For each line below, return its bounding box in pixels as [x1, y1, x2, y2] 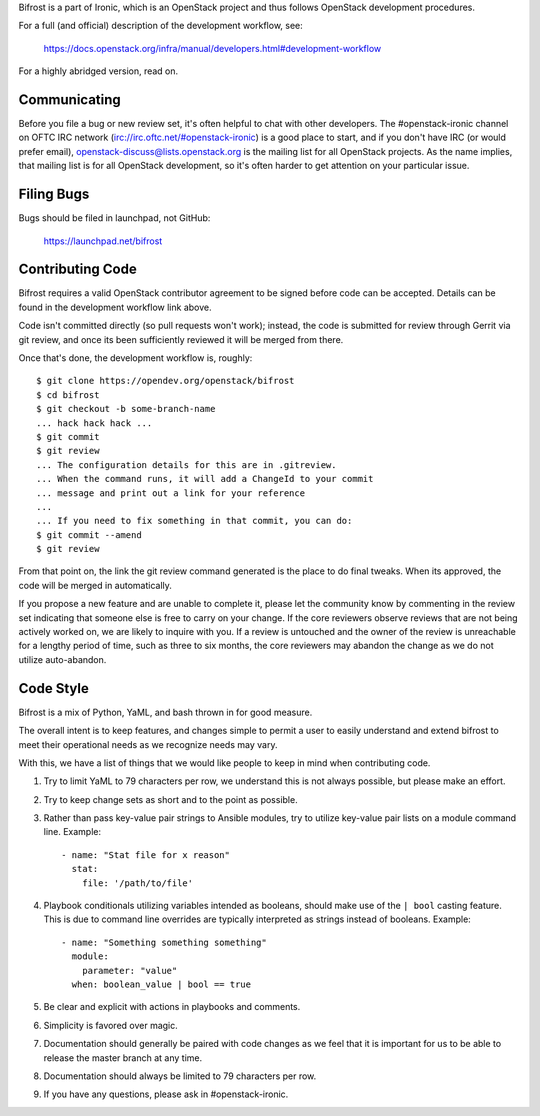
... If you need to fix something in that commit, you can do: [36, 515, 353, 527]
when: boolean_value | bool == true [71, 978, 252, 990]
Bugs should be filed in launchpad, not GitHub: [18, 212, 211, 224]
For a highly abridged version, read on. [18, 65, 179, 77]
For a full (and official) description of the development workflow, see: [18, 20, 304, 32]
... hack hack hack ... [36, 417, 153, 429]
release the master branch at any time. [43, 1051, 203, 1064]
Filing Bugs [18, 186, 90, 203]
